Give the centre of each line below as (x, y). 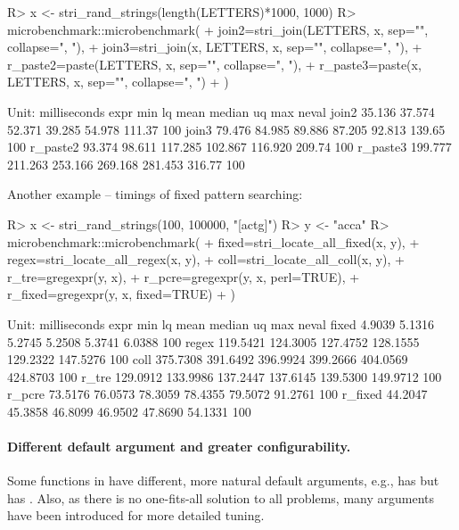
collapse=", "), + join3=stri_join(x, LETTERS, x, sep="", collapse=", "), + (215, 47)
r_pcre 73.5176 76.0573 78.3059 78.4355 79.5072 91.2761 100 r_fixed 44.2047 (217, 394)
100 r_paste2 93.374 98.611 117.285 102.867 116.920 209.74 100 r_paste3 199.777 (229, 147)
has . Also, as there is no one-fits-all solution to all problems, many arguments (221, 497)
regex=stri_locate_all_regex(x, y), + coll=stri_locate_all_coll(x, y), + (206, 259)
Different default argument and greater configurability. (179, 447)
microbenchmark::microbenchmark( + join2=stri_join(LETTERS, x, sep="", (218, 29)
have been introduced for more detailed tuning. (136, 515)
